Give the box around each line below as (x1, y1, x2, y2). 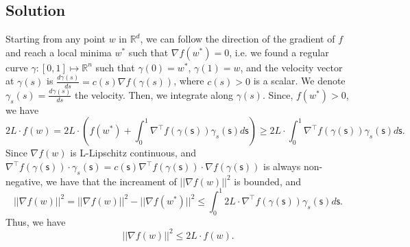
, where (173, 73, 204, 88)
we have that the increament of (46, 174, 177, 188)
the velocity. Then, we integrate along (74, 87, 233, 102)
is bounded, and (234, 174, 302, 188)
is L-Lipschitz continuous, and (70, 145, 197, 160)
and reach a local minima (5, 45, 112, 59)
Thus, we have (5, 214, 66, 228)
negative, (5, 174, 43, 188)
